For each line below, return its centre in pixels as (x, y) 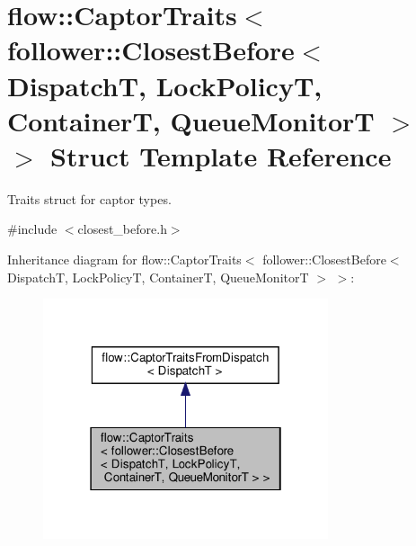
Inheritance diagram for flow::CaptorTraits (124, 260)
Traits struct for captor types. (89, 198)
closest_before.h (122, 229)
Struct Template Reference (221, 155)
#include (32, 229)
